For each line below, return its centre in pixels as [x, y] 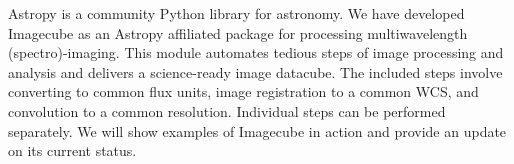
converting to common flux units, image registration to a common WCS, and [243, 91]
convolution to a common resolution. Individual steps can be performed [227, 110]
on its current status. [72, 150]
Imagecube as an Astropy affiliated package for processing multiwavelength [238, 32]
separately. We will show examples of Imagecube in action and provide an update [257, 130]
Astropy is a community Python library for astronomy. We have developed [236, 13]
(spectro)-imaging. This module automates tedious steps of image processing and [256, 52]
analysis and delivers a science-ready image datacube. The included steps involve [255, 71]
